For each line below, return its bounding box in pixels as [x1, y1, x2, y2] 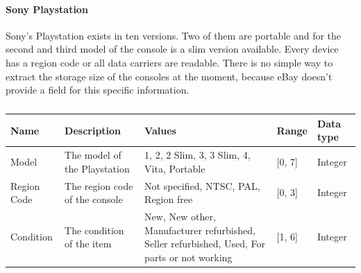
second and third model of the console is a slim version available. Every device [6, 42, 339, 56]
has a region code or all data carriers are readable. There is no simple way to [6, 55, 333, 69]
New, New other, [144, 209, 216, 224]
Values [144, 123, 176, 137]
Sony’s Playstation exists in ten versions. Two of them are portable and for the [6, 28, 342, 42]
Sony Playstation [6, 1, 88, 16]
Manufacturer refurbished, [144, 222, 255, 237]
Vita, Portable [144, 161, 205, 175]
